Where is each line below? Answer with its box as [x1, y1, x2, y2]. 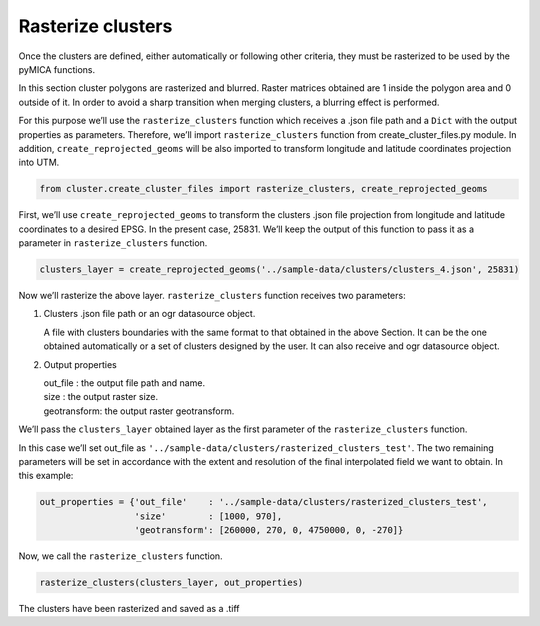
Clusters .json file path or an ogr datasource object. [43, 308, 256, 320]
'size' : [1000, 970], [134, 510, 283, 522]
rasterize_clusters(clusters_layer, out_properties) [39, 577, 304, 589]
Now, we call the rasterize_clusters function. [18, 550, 224, 562]
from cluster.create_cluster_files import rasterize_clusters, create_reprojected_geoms [39, 183, 489, 195]
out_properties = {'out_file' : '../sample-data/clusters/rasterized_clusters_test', [39, 496, 489, 508]
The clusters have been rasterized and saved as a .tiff [18, 603, 240, 615]
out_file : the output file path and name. [43, 376, 205, 389]
